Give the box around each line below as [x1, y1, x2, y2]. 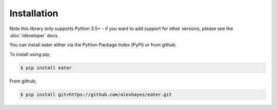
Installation [9, 8, 58, 19]
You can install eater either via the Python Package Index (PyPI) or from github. [9, 42, 177, 48]
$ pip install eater [20, 65, 72, 71]
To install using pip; [9, 51, 51, 57]
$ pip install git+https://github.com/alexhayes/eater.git [20, 92, 172, 97]
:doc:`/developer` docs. [9, 32, 59, 38]
